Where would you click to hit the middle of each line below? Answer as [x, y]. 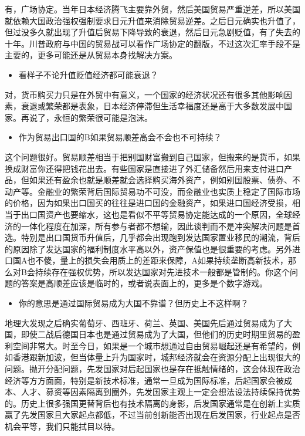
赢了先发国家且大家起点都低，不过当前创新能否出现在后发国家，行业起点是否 [152, 415]
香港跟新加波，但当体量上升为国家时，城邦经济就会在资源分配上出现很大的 [156, 357]
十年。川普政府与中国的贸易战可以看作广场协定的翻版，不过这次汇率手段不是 [152, 43]
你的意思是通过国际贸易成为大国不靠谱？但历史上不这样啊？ [133, 303]
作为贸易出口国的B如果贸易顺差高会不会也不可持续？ [120, 137]
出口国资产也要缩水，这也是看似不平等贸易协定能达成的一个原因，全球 [156, 214]
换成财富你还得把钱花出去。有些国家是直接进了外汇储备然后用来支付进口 [144, 168]
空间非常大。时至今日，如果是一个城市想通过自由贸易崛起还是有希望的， [152, 345]
